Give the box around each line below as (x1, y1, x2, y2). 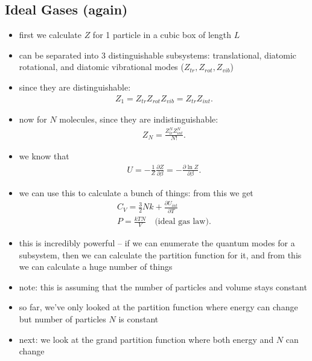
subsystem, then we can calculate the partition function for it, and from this (19, 248, 302, 261)
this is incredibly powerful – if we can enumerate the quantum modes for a (19, 237, 295, 249)
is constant (118, 313, 159, 325)
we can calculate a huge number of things (19, 260, 173, 273)
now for (19, 113, 47, 126)
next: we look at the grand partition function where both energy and (19, 333, 274, 345)
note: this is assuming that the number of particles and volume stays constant (19, 280, 307, 293)
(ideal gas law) (154, 217, 209, 226)
